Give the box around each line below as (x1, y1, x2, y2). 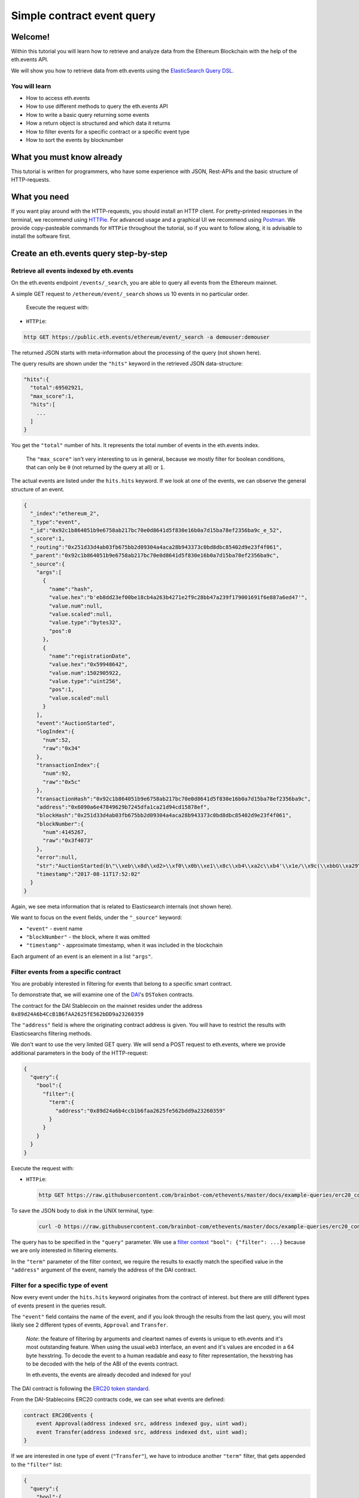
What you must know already (11, 152, 123, 162)
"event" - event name (26, 925, 83, 932)
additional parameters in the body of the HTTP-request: (11, 1049, 148, 1056)
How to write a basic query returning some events (26, 111, 150, 118)
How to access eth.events (26, 94, 90, 101)
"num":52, (42, 736, 72, 743)
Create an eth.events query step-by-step (11, 249, 168, 259)
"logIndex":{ (36, 728, 75, 735)
